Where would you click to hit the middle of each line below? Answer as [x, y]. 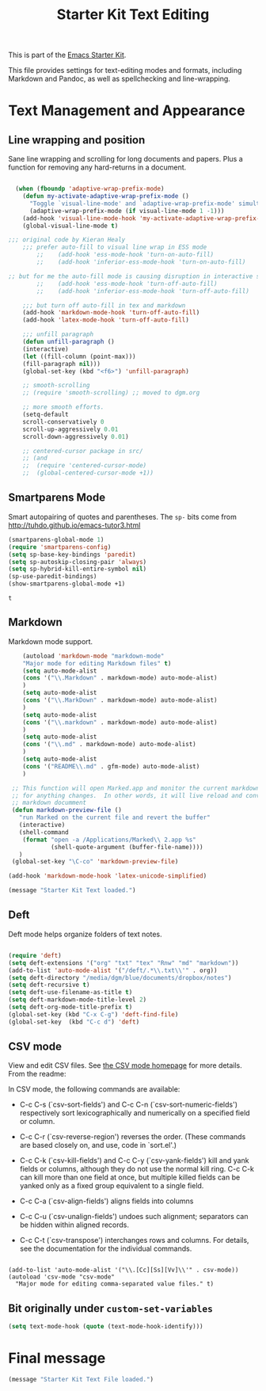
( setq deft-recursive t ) [49, 985]
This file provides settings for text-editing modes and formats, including [125, 71]
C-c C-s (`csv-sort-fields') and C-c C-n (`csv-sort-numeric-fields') [129, 1105]
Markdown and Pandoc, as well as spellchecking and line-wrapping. [120, 79]
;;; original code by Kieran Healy [67, 240]
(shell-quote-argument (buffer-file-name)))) [127, 847]
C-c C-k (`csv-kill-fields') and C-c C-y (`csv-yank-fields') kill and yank [134, 1160]
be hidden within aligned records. [74, 1225]
